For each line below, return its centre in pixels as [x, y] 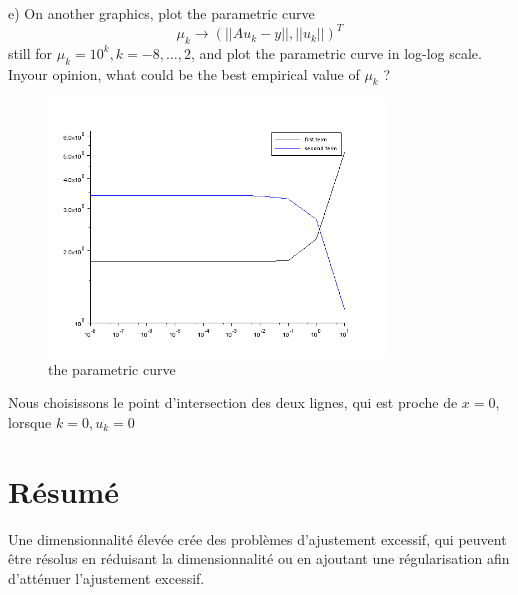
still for [30, 52]
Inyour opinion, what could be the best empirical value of [184, 73]
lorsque [30, 422]
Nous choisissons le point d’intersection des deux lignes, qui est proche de [233, 402]
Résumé [64, 490]
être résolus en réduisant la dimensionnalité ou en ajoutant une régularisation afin [259, 558]
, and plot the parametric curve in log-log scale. [336, 52]
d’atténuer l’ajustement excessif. [106, 577]
